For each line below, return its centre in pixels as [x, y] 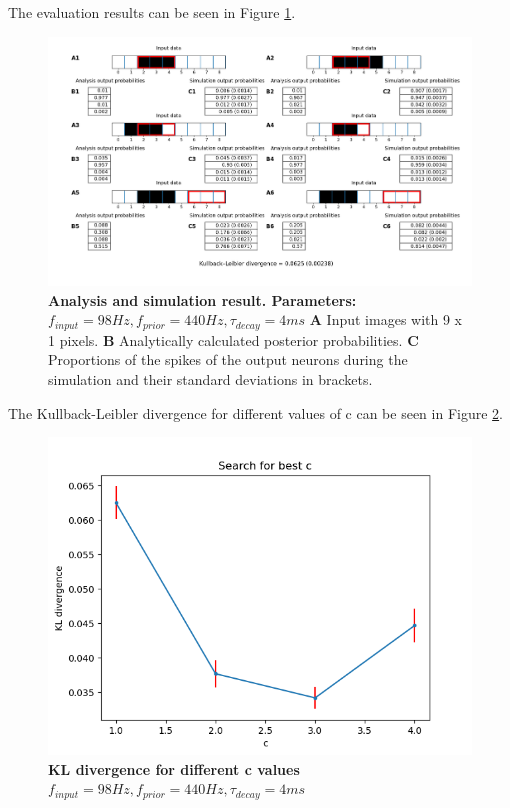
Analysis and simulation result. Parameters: [202, 299]
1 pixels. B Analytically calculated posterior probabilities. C [233, 339]
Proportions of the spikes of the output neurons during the [228, 359]
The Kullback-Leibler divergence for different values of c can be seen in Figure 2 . [255, 412]
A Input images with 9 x [386, 319]
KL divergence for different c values [174, 768]
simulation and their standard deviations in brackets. [210, 378]
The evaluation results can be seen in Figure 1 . [152, 12]
